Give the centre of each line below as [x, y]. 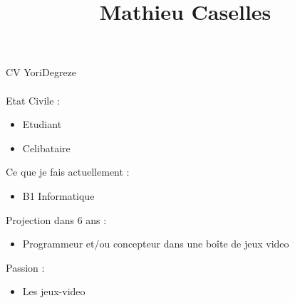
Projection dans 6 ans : [56, 219]
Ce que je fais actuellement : [68, 172]
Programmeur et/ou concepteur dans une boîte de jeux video [156, 244]
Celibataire [46, 148]
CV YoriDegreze [41, 72]
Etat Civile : [33, 100]
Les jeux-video [54, 291]
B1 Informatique [58, 195]
